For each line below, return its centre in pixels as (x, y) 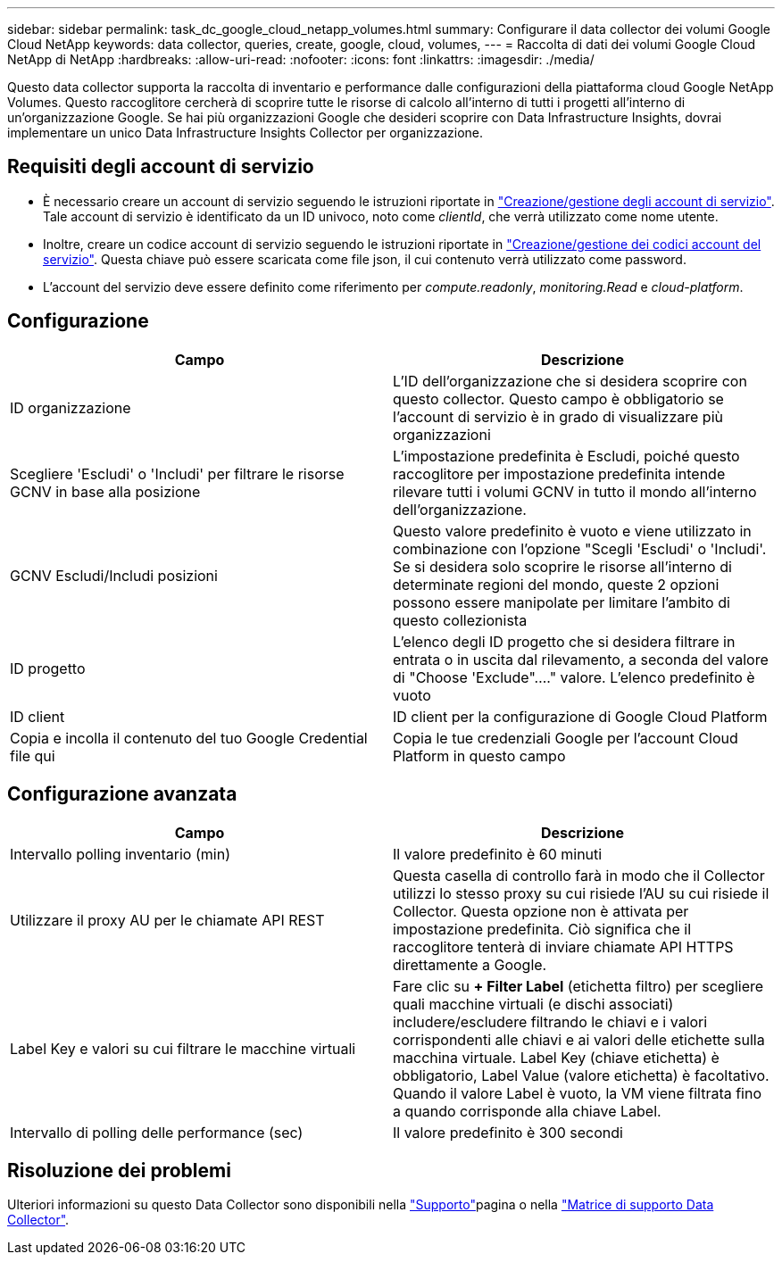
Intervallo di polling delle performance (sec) (157, 1132)
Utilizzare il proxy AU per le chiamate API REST (167, 920)
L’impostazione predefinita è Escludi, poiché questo (566, 456)
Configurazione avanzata (122, 794)
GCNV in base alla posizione (105, 491)
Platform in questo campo (479, 756)
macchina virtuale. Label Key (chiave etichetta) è (556, 1057)
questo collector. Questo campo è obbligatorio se (558, 399)
